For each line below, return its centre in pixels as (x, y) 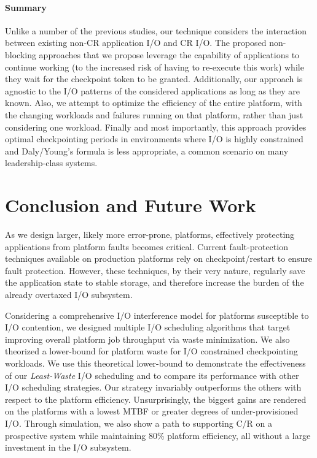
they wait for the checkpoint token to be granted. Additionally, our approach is (154, 79)
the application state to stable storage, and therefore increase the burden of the (155, 282)
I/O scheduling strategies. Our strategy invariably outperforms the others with (153, 387)
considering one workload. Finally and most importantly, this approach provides (156, 127)
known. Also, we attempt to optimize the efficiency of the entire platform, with (154, 103)
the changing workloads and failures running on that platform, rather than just (154, 114)
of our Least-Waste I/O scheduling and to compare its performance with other (152, 375)
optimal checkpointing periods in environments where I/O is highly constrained (154, 139)
